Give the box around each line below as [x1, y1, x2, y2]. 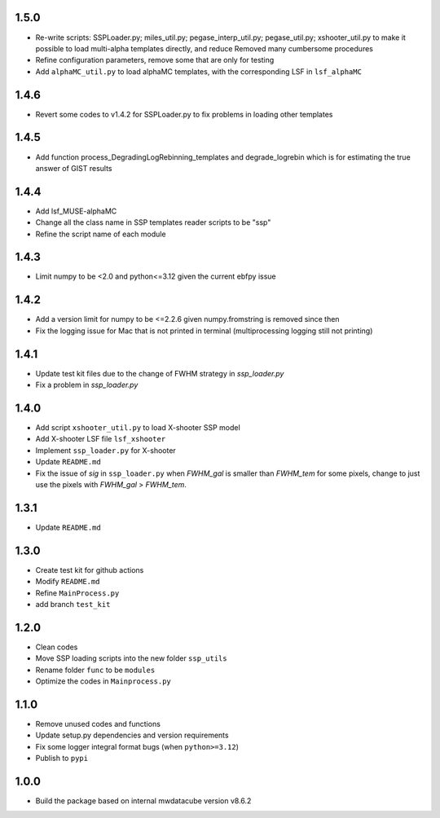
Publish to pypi [35, 754, 89, 763]
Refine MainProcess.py [35, 587, 120, 598]
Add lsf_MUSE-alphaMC [35, 206, 117, 216]
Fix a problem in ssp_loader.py [35, 380, 139, 390]
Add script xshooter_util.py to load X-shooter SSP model [35, 422, 240, 432]
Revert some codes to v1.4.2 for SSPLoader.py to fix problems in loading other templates [35, 109, 333, 119]
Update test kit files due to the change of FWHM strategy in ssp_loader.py [35, 368, 284, 378]
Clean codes [35, 642, 78, 652]
